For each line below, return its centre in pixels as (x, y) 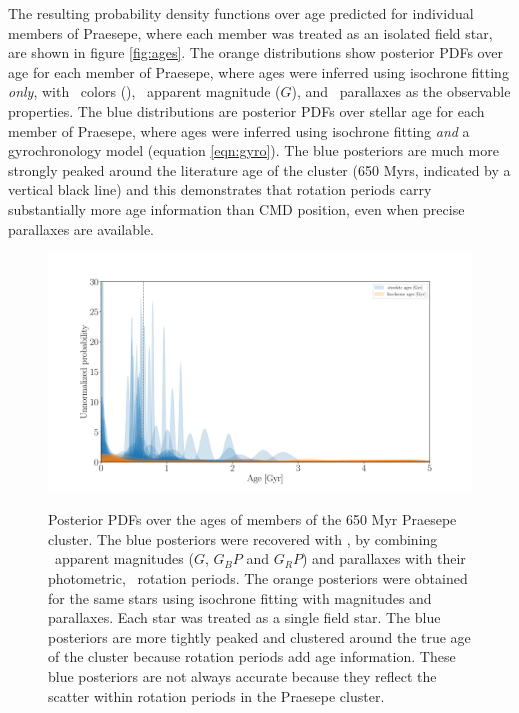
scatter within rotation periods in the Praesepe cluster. (216, 695)
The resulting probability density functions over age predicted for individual (241, 13)
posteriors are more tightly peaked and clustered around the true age (259, 636)
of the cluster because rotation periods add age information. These (252, 656)
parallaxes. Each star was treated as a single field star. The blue (244, 617)
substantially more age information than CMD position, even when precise (236, 208)
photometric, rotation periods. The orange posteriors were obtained (258, 578)
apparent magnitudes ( (124, 558)
